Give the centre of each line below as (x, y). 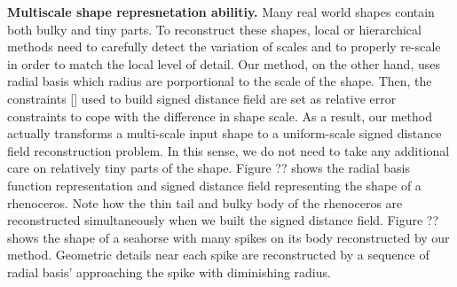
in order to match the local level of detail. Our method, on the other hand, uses (224, 63)
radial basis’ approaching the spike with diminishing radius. (169, 271)
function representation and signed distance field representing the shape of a (214, 185)
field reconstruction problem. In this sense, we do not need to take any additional (228, 150)
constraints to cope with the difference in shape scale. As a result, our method (220, 116)
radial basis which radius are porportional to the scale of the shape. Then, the (220, 81)
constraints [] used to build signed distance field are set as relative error (202, 98)
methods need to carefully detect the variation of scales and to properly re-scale (224, 47)
